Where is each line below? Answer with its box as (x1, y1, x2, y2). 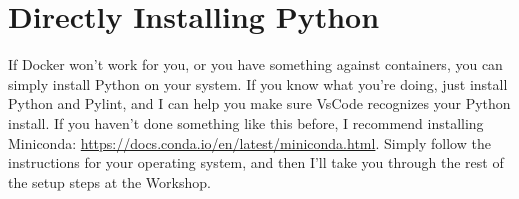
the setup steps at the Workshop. (8, 171, 211, 192)
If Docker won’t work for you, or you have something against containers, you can (8, 54, 503, 75)
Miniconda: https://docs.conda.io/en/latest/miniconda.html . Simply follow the (8, 132, 491, 153)
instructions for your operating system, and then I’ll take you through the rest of (8, 152, 504, 173)
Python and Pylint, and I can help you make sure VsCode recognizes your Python (8, 93, 511, 114)
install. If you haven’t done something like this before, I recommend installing (8, 112, 484, 133)
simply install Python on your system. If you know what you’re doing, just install (8, 73, 508, 94)
